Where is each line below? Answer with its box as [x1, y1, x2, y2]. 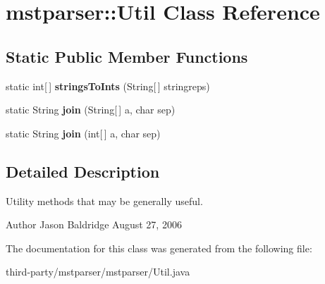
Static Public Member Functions [6, 45, 248, 67]
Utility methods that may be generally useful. [6, 193, 203, 208]
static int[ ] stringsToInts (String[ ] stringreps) [6, 78, 210, 93]
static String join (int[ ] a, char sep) [6, 125, 161, 140]
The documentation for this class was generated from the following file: [6, 240, 312, 255]
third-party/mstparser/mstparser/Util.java [6, 264, 190, 279]
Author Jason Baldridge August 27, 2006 [6, 217, 182, 232]
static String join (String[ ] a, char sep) [6, 102, 176, 117]
